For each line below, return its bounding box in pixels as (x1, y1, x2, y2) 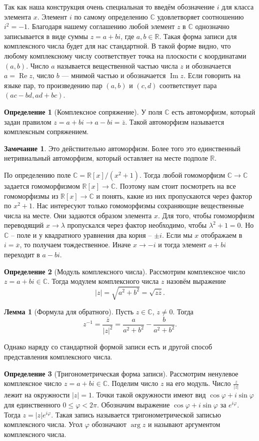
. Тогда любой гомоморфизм (139, 169, 225, 180)
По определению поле (4, 169, 71, 180)
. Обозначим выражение (96, 399, 170, 410)
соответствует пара (159, 80, 217, 90)
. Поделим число (107, 378, 158, 388)
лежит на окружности (4, 389, 70, 400)
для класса (221, 2, 254, 12)
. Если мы (161, 229, 192, 240)
